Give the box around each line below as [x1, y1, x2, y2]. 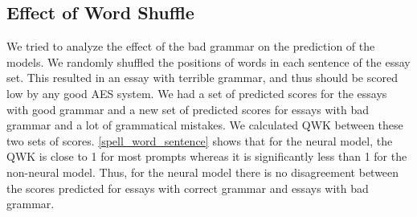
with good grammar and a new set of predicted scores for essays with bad [6, 100, 369, 117]
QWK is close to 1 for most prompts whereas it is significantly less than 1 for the [6, 148, 407, 165]
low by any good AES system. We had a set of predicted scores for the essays [6, 84, 387, 101]
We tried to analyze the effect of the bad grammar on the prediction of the [6, 38, 375, 55]
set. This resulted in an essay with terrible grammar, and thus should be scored [6, 69, 398, 86]
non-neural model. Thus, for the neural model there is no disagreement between [6, 163, 399, 180]
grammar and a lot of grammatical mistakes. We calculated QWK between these [6, 117, 403, 133]
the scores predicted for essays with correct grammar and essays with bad [6, 179, 369, 196]
